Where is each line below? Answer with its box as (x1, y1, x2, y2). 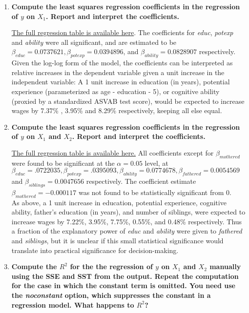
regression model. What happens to (11, 299, 134, 310)
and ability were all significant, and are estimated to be (11, 37, 177, 47)
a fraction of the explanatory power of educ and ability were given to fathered (11, 226, 242, 236)
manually (209, 261, 241, 272)
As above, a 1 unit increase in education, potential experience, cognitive (11, 197, 227, 207)
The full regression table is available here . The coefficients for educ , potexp (11, 27, 233, 38)
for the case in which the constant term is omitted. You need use (11, 280, 235, 291)
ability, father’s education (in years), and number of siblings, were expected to (11, 207, 246, 217)
